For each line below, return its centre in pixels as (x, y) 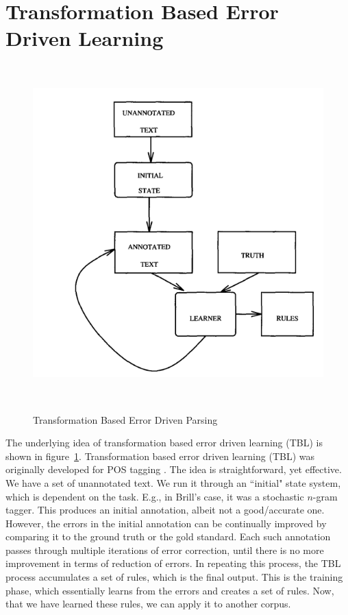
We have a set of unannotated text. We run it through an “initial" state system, (173, 482)
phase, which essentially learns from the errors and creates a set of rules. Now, (170, 590)
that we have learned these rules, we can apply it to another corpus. (148, 604)
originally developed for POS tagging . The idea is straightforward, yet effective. (174, 469)
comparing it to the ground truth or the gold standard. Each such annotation (168, 536)
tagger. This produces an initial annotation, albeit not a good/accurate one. (165, 510)
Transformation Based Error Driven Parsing (125, 419)
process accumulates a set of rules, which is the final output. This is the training (174, 577)
